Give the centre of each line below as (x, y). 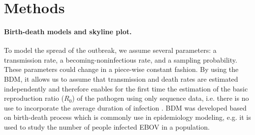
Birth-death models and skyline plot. (68, 31)
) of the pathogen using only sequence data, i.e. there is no (160, 98)
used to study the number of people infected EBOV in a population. (107, 126)
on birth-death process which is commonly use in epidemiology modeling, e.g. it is (127, 117)
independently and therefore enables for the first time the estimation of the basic (126, 88)
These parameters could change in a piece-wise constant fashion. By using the (121, 69)
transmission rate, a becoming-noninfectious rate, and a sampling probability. (121, 59)
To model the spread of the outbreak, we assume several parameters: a (110, 50)
